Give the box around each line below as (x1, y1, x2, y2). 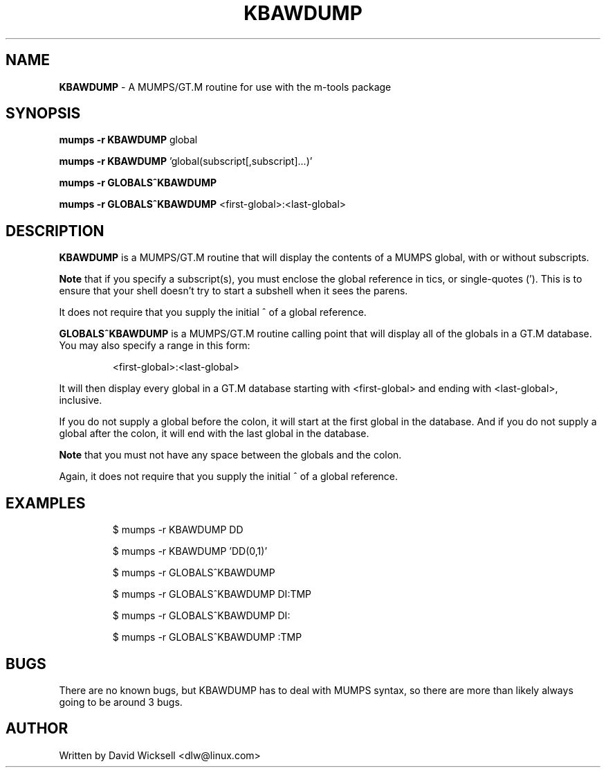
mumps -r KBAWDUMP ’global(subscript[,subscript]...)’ (59, 155, 313, 168)
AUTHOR (6, 720, 68, 738)
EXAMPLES (6, 494, 86, 512)
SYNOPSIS (6, 105, 81, 123)
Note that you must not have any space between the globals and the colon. (59, 449, 402, 461)
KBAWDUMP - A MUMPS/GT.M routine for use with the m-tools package (59, 80, 392, 93)
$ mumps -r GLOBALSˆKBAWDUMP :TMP (112, 631, 302, 643)
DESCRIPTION (6, 222, 104, 240)
